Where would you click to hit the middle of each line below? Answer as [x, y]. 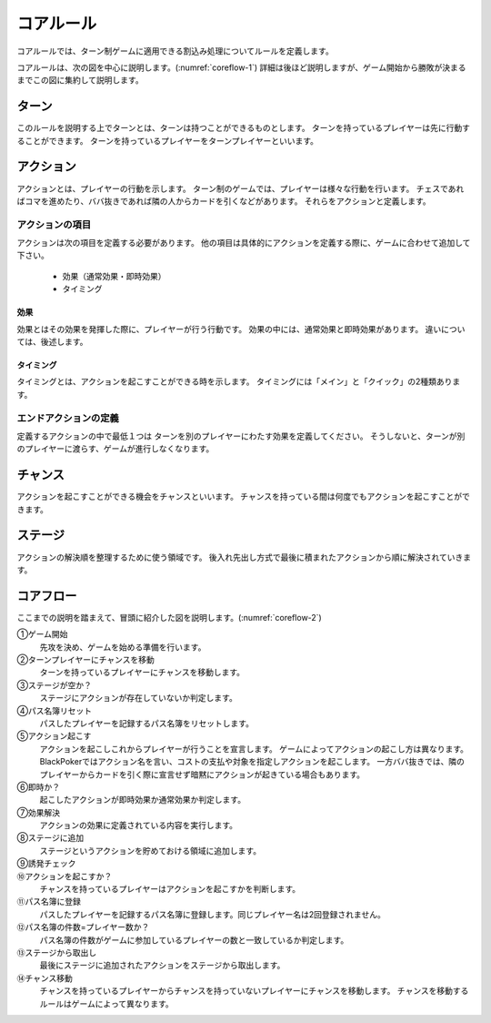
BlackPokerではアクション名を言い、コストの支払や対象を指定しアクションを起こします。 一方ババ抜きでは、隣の [252, 762]
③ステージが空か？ [55, 685]
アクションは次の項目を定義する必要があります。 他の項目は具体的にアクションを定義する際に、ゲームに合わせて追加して [244, 243]
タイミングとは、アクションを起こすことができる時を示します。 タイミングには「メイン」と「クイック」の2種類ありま [239, 381]
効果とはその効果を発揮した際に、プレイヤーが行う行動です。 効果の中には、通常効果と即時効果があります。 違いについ [241, 329]
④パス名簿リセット [55, 711]
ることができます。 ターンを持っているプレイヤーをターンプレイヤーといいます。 [167, 140]
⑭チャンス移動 [45, 977]
